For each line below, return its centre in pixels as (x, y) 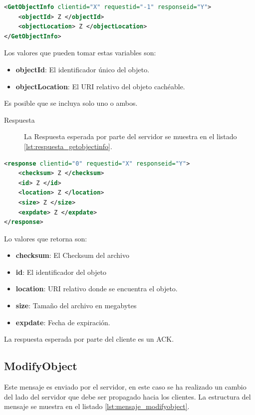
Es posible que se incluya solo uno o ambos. (71, 103)
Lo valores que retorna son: (46, 238)
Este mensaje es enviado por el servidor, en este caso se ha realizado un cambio (125, 387)
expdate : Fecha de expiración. (63, 322)
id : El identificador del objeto (61, 272)
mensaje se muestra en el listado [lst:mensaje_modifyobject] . (97, 406)
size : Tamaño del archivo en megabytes (76, 306)
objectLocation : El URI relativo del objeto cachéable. (100, 86)
